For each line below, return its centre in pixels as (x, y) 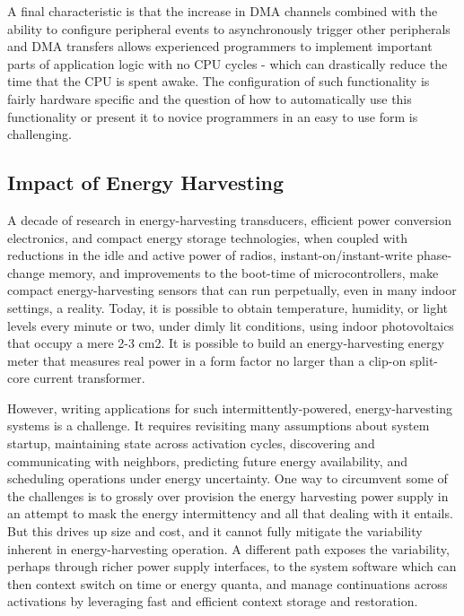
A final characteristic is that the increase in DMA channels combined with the (223, 11)
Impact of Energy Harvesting (146, 182)
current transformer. (89, 378)
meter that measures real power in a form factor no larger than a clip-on (207, 360)
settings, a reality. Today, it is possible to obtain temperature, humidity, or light (228, 307)
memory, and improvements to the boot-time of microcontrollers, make (244, 272)
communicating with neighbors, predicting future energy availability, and (207, 460)
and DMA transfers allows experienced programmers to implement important (220, 46)
